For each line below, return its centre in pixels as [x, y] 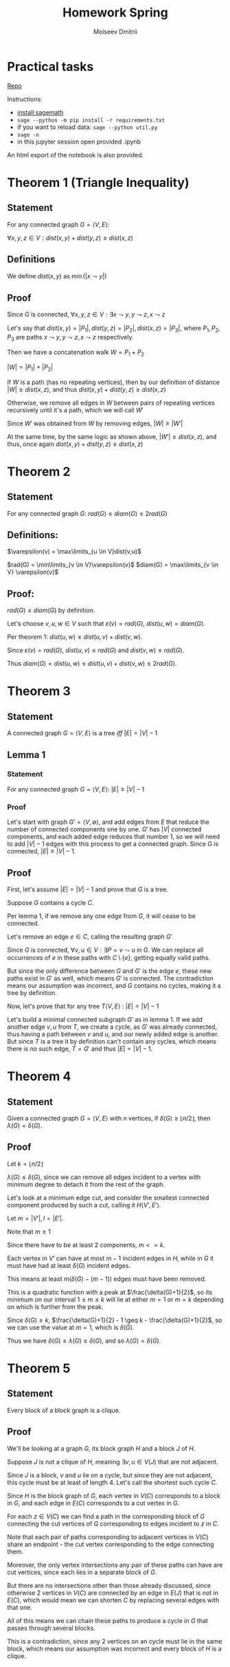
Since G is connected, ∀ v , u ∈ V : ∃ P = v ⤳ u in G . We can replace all [105, 950]
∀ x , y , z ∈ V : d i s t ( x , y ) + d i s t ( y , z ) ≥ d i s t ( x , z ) [70, 238]
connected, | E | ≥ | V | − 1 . [42, 851]
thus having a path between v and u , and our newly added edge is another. [113, 1034]
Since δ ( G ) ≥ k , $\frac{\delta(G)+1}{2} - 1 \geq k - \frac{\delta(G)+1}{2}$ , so [115, 1320]
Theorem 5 [39, 1368]
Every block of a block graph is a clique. [64, 1410]
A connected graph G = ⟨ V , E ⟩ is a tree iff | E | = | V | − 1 [82, 733]
